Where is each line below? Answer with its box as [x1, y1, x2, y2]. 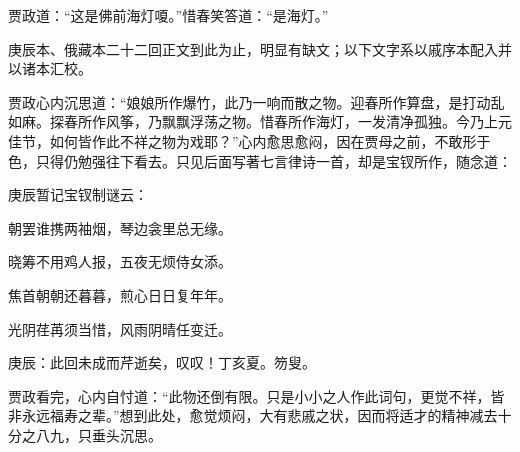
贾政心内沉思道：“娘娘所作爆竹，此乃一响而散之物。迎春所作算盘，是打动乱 [8, 91, 505, 112]
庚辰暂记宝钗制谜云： [8, 184, 148, 205]
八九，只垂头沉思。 [35, 424, 162, 445]
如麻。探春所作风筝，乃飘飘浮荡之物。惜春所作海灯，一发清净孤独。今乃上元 [8, 111, 512, 132]
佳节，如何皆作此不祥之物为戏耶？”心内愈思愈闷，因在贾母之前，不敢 [8, 130, 463, 151]
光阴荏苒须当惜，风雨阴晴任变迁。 [8, 318, 232, 339]
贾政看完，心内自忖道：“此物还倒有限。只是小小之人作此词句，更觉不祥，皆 [8, 385, 505, 406]
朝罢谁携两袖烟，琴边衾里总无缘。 [8, 217, 232, 238]
